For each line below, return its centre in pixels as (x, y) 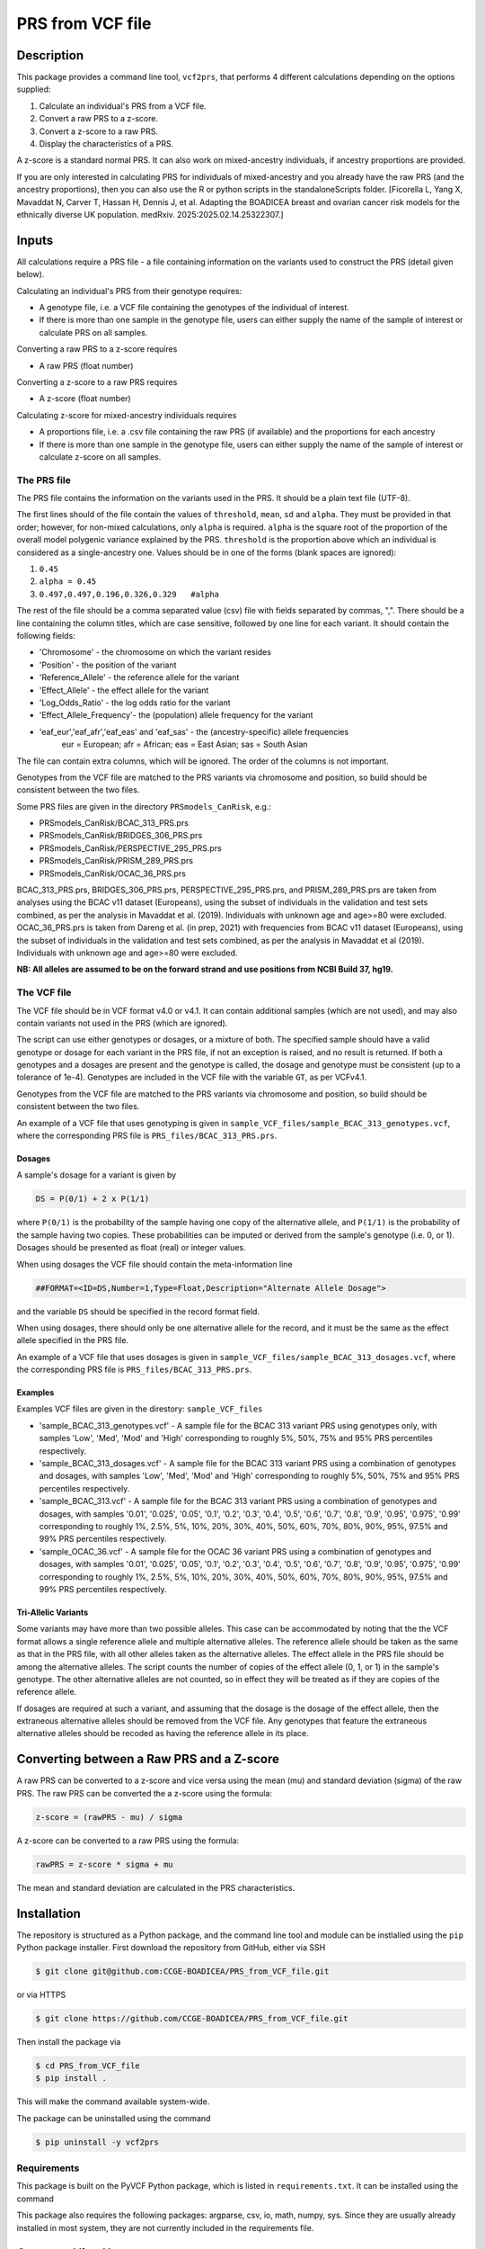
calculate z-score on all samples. (100, 457)
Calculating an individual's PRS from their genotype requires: (129, 291)
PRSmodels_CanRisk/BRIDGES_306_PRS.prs (121, 836)
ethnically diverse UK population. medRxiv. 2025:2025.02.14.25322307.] (150, 214)
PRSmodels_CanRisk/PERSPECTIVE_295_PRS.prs (130, 848)
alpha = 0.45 (68, 582)
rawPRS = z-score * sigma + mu (105, 1864)
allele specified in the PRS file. (73, 1340)
